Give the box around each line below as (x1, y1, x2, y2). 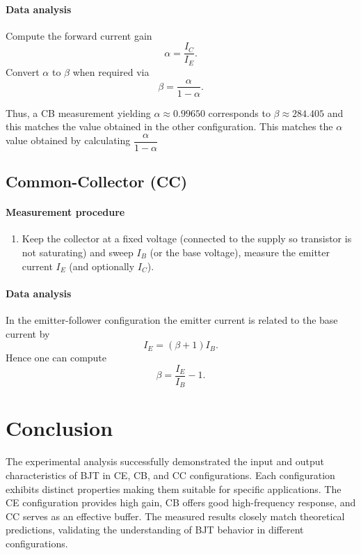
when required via (72, 64, 150, 79)
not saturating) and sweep (22, 244, 134, 259)
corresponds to (208, 105, 271, 120)
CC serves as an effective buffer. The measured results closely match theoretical (6, 508, 345, 523)
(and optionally (69, 258, 135, 273)
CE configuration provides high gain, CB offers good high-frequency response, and (6, 495, 356, 510)
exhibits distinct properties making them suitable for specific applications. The (6, 481, 342, 496)
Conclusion (6, 414, 113, 442)
